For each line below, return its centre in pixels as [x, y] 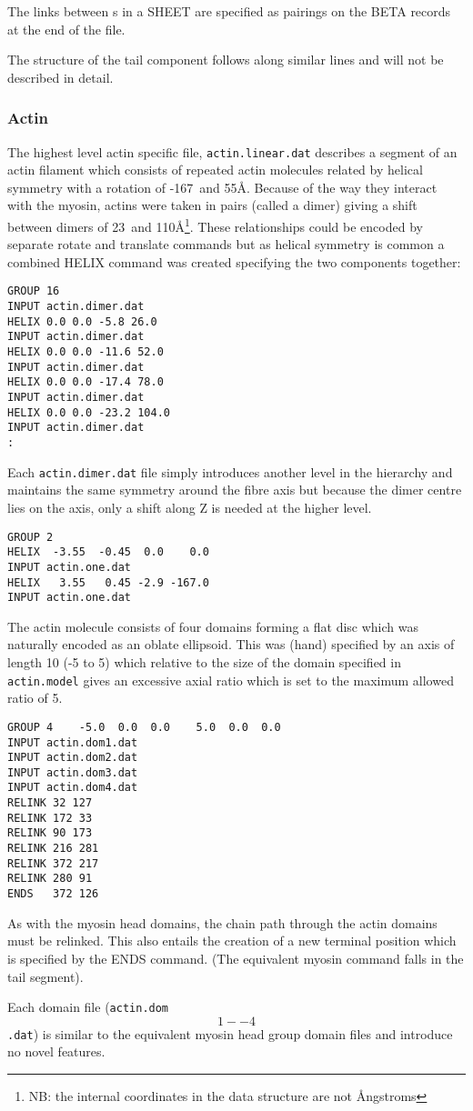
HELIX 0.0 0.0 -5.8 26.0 [82, 321]
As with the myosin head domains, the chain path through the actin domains [222, 922]
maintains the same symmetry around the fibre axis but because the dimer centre [235, 490]
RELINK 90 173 [50, 833]
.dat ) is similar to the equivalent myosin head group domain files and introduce [230, 1033]
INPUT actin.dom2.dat [73, 758]
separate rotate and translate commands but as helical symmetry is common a [226, 244]
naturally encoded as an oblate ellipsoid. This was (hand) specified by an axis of [231, 644]
